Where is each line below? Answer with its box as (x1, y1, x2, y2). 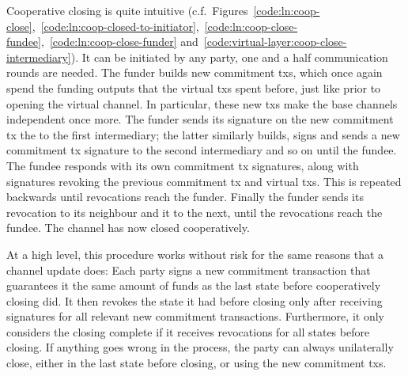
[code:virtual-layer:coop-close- (203, 33, 347, 50)
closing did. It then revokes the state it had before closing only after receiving (6, 292, 383, 309)
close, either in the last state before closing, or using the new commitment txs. (6, 355, 387, 371)
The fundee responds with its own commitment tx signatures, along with (6, 157, 359, 173)
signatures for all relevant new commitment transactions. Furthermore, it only (6, 308, 384, 325)
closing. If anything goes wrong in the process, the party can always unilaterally (6, 339, 394, 355)
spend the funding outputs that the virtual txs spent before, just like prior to (6, 79, 381, 96)
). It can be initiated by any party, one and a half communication (70, 48, 388, 65)
